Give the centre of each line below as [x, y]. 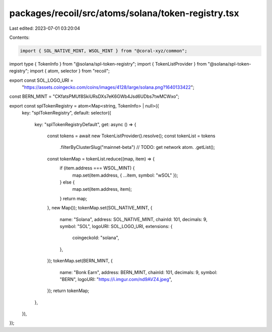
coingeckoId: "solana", [96, 238]
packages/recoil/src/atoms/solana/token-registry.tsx [124, 13]
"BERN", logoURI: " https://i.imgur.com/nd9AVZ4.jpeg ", [116, 279]
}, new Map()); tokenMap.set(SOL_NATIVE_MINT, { [100, 208]
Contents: [19, 37]
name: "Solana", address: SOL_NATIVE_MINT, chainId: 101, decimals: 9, [133, 219]
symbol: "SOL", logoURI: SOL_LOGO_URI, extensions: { [116, 226]
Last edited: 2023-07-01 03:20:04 [45, 28]
